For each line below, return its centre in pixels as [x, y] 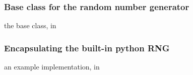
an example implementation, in [52, 67]
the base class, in [30, 25]
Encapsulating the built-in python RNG [87, 48]
